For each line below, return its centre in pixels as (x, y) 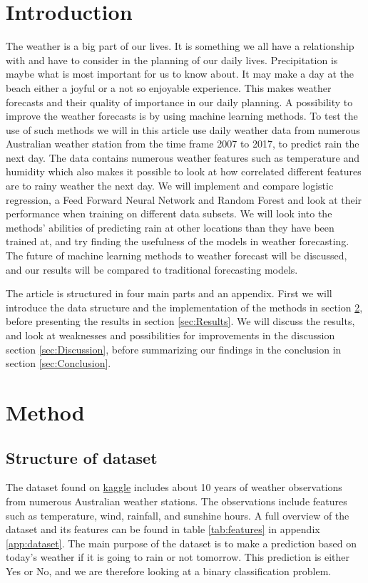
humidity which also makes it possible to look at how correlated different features (184, 171)
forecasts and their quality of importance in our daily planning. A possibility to (179, 102)
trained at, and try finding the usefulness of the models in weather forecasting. (178, 241)
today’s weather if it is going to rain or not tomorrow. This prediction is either (178, 557)
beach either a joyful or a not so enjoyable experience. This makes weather (169, 87)
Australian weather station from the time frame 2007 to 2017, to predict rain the (183, 144)
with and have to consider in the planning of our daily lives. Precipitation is (172, 60)
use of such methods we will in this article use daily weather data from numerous (183, 129)
